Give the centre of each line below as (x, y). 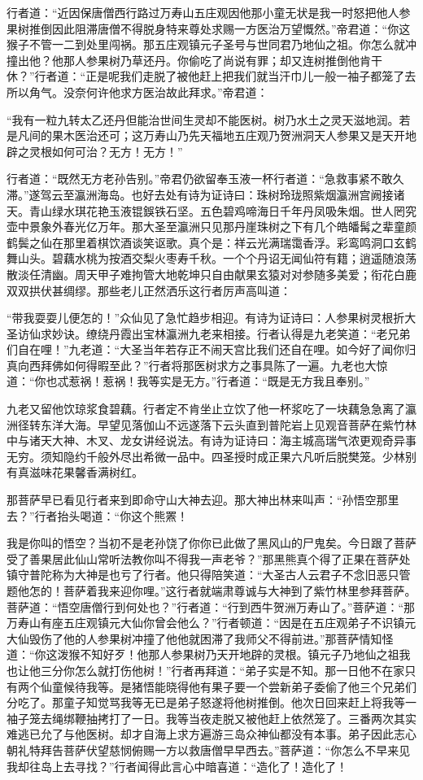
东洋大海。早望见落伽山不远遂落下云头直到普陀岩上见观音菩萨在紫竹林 (228, 424)
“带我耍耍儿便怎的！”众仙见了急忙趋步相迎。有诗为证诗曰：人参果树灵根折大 (211, 318)
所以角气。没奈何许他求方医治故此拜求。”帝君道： (137, 92)
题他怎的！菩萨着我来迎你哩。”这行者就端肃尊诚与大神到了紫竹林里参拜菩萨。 (211, 590)
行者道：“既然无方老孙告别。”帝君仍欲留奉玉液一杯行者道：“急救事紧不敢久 (205, 179)
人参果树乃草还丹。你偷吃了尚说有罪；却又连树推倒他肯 (222, 60)
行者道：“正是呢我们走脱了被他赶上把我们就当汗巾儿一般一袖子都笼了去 (225, 76)
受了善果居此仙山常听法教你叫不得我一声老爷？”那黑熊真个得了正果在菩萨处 (209, 558)
